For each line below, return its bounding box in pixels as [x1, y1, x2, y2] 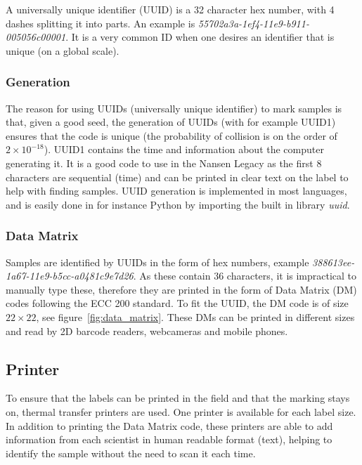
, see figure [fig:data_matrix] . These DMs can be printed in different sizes [36, 309, 355, 324]
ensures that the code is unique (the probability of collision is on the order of [6, 128, 337, 143]
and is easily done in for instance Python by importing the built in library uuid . [6, 197, 350, 211]
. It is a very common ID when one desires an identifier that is [65, 30, 335, 44]
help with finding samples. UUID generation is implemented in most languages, [6, 183, 347, 198]
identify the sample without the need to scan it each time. [6, 445, 256, 460]
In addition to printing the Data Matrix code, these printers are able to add [6, 418, 333, 433]
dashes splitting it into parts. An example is [6, 15, 195, 30]
